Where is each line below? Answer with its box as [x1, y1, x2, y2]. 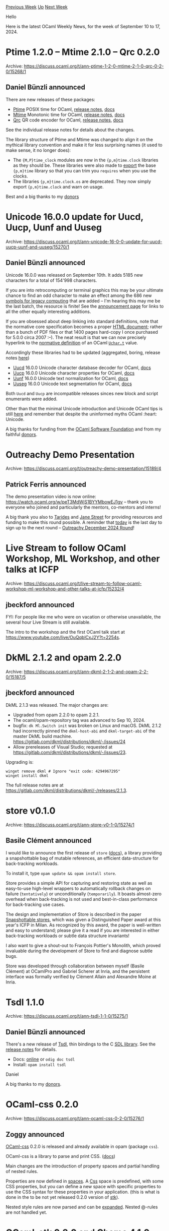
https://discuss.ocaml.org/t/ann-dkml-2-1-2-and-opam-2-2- [24, 668, 148, 674]
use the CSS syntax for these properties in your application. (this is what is [6, 1189, 160, 1195]
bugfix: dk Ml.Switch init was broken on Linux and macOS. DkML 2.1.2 [13, 722, 161, 728]
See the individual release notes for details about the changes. [6, 127, 135, 133]
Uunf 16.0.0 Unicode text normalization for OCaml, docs [13, 375, 128, 381]
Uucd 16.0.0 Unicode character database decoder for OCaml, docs [13, 364, 151, 371]
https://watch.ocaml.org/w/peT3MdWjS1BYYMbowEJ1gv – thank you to [6, 499, 153, 505]
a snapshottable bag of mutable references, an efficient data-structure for [6, 855, 159, 861]
